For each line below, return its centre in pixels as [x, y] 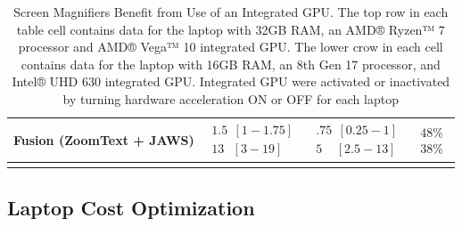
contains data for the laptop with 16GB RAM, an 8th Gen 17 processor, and [231, 64]
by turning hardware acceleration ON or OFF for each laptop [231, 98]
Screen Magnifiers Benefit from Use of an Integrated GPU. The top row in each [231, 12]
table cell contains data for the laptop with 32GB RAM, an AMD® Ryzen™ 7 [231, 29]
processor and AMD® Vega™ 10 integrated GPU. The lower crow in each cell [231, 47]
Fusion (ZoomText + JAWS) [104, 139]
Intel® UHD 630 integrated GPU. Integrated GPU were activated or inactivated [231, 81]
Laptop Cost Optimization [131, 207]
